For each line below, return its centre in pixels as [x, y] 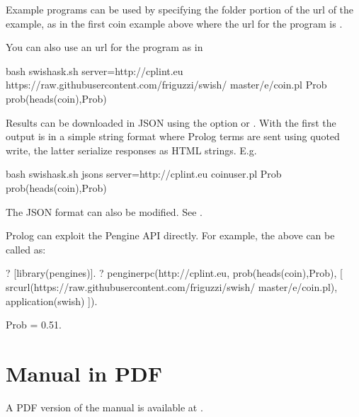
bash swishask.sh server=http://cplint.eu [95, 70]
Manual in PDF [84, 373]
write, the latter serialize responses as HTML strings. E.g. [131, 150]
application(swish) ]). [52, 301]
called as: [26, 249]
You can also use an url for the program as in [104, 47]
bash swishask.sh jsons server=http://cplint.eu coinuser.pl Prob [144, 174]
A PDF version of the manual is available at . [104, 407]
